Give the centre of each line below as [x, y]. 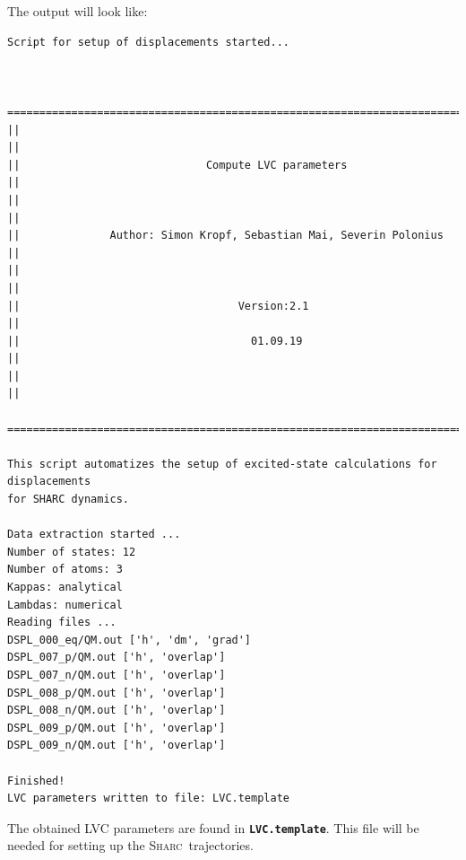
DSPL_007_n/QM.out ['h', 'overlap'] [116, 675]
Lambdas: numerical [65, 605]
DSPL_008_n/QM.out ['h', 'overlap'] [116, 711]
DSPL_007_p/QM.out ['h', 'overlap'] [116, 658]
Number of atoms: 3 [65, 570]
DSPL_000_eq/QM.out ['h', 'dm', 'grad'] [129, 640]
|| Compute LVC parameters [177, 165]
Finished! [36, 781]
